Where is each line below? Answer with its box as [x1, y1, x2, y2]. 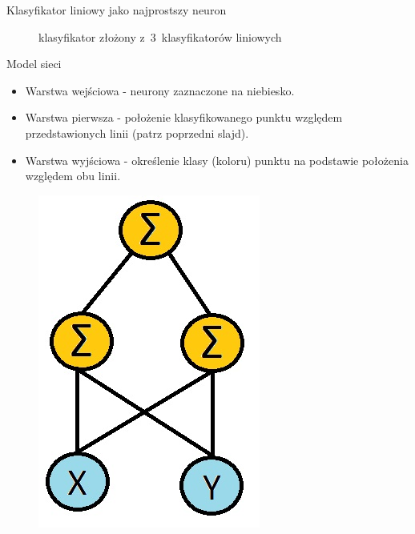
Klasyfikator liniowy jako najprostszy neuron [6, 2, 227, 18]
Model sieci [6, 55, 62, 72]
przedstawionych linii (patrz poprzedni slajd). [25, 124, 249, 141]
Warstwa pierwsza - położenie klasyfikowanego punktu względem [25, 109, 343, 126]
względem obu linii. [25, 167, 121, 184]
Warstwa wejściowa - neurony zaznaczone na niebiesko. [25, 82, 295, 98]
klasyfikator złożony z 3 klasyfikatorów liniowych [38, 28, 282, 45]
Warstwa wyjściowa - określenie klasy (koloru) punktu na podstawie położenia [25, 151, 409, 168]
